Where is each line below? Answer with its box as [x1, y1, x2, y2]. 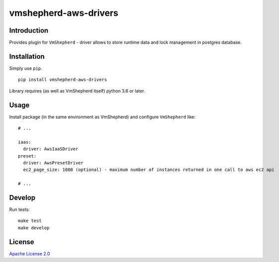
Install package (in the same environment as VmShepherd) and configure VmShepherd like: [9, 114, 196, 120]
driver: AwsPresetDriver [23, 160, 84, 165]
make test [18, 218, 42, 224]
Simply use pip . [9, 65, 42, 71]
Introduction [9, 26, 49, 35]
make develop [18, 225, 50, 230]
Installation [9, 52, 45, 60]
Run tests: [9, 207, 30, 212]
